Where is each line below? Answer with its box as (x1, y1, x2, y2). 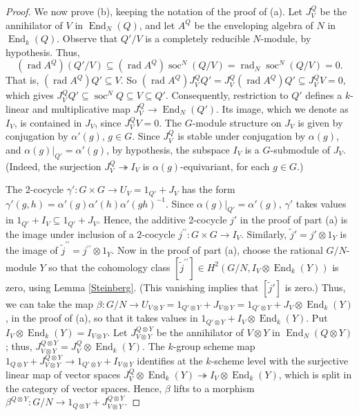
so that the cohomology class (48, 259, 171, 274)
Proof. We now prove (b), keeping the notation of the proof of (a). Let (6, 4, 302, 18)
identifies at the (137, 353, 203, 367)
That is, (6, 73, 39, 87)
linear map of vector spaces (6, 367, 121, 381)
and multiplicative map (32, 101, 130, 116)
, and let (139, 17, 175, 32)
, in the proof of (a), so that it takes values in (6, 311, 198, 325)
